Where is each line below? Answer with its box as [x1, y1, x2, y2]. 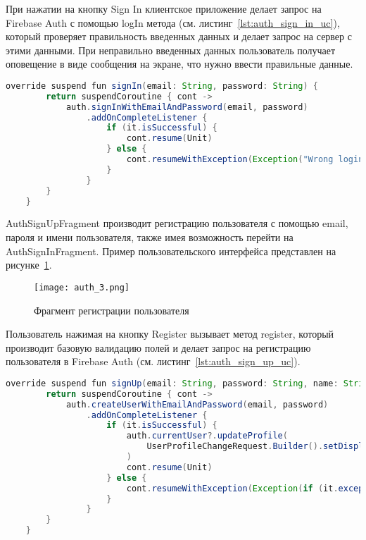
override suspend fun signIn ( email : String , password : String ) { [6, 80, 318, 91]
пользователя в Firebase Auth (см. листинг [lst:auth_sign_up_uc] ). [6, 354, 301, 369]
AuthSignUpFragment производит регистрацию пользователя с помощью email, [6, 216, 348, 231]
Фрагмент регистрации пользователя [34, 302, 189, 317]
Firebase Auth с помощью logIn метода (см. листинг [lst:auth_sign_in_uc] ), [6, 15, 340, 30]
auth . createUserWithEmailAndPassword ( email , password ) [65, 399, 329, 410]
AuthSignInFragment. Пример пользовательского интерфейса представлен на [6, 243, 336, 258]
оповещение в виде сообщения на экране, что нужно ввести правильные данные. [6, 56, 353, 71]
